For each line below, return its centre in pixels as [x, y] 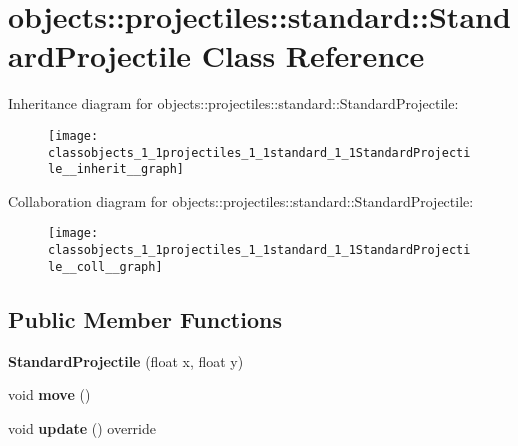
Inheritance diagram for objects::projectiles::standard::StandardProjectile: [233, 103]
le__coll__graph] [105, 266]
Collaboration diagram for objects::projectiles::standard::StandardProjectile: [241, 200]
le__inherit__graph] [116, 169]
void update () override [82, 427]
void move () [49, 394]
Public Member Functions [145, 318]
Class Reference [313, 55]
